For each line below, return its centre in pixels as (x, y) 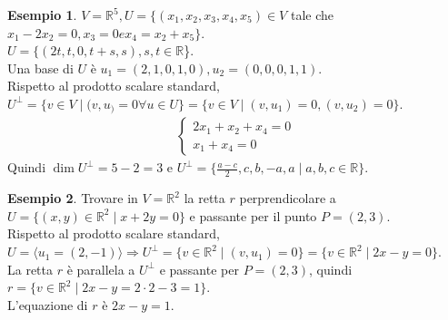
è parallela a (101, 269)
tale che (312, 15)
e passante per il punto (253, 215)
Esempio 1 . (42, 15)
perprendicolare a (288, 198)
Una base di (40, 68)
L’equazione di (48, 304)
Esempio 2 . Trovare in (73, 198)
